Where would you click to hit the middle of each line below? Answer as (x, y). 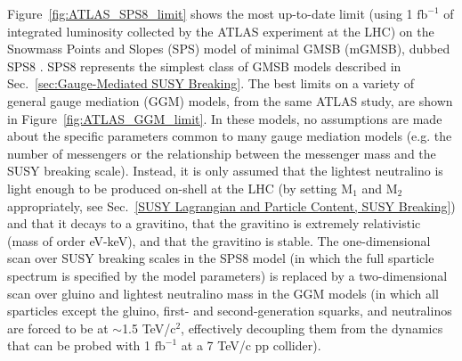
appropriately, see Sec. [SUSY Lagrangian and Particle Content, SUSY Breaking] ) (231, 205)
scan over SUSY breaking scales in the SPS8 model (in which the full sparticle (221, 258)
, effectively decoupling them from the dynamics (312, 328)
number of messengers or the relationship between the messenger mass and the (222, 153)
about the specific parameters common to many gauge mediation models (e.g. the (230, 136)
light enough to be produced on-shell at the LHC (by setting (172, 188)
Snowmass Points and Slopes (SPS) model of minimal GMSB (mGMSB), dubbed (229, 49)
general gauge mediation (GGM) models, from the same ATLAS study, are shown (230, 100)
